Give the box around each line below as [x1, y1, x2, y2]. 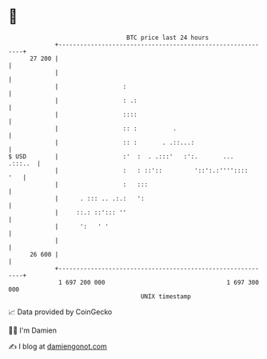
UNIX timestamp [140, 292, 192, 301]
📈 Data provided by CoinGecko [8, 307, 113, 317]
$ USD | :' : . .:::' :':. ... [8, 152, 234, 161]
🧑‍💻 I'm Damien [8, 325, 58, 335]
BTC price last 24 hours [126, 34, 209, 42]
